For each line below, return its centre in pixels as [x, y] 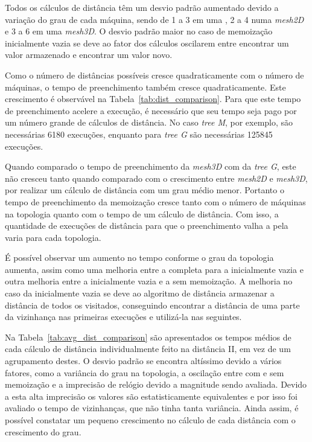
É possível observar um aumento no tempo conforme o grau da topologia [139, 258]
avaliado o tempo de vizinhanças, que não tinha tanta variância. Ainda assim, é [152, 408]
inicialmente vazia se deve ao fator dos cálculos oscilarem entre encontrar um [147, 43]
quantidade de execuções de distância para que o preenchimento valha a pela [147, 226]
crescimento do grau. [43, 431]
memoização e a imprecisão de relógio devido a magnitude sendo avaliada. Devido [156, 384]
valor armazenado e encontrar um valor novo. [89, 55]
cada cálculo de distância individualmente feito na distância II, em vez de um [148, 349]
